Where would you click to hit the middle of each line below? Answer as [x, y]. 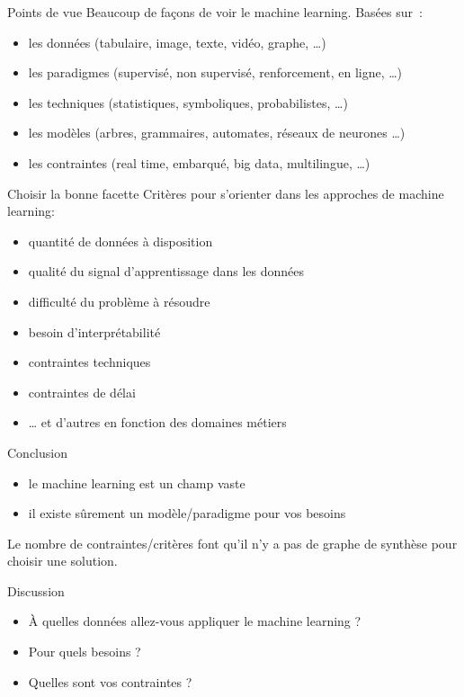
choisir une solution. [62, 561]
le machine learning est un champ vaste [137, 483]
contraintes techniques [89, 362]
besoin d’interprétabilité [94, 331]
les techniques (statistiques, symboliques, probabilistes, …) [188, 102]
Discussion [36, 590]
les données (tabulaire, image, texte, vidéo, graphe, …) [177, 42]
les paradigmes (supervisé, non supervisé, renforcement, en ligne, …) [215, 72]
